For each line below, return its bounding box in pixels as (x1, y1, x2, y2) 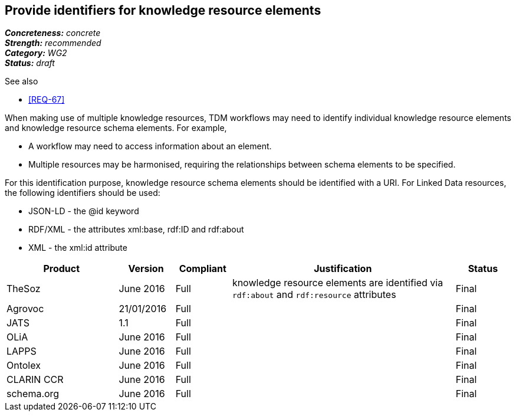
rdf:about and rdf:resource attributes (232, 289, 396, 301)
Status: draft (5, 58, 55, 68)
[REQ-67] (28, 94, 65, 105)
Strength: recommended (5, 38, 101, 48)
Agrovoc (6, 303, 44, 315)
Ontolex (6, 359, 41, 372)
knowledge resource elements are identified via (232, 277, 443, 289)
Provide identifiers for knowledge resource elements (5, 3, 321, 18)
